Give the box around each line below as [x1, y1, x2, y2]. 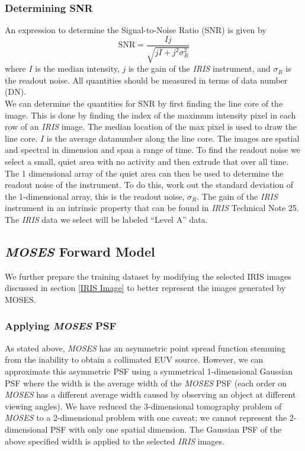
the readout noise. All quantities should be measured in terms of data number [5, 73, 288, 86]
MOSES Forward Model [5, 242, 155, 260]
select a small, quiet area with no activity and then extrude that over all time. [5, 155, 289, 168]
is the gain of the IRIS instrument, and [128, 62, 271, 75]
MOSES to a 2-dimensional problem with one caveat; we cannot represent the [5, 411, 287, 424]
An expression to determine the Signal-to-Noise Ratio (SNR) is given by [5, 24, 267, 36]
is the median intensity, [35, 62, 120, 75]
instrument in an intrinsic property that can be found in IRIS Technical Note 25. [5, 201, 299, 214]
